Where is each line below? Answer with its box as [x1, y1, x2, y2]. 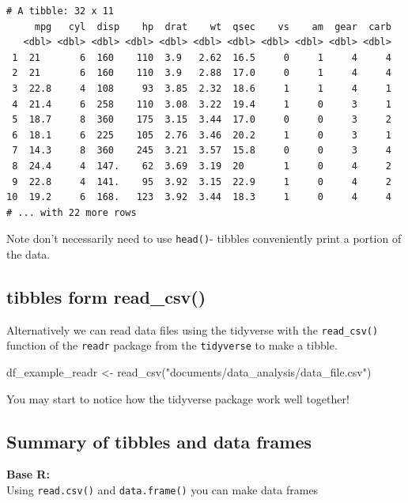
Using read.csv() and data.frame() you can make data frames [6, 482, 319, 498]
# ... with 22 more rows [6, 206, 137, 218]
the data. [6, 245, 51, 262]
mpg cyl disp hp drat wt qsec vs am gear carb [34, 21, 391, 32]
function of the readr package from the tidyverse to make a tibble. [6, 337, 338, 354]
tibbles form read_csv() [6, 284, 206, 308]
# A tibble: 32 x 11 [6, 6, 115, 17]
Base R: [6, 466, 50, 482]
